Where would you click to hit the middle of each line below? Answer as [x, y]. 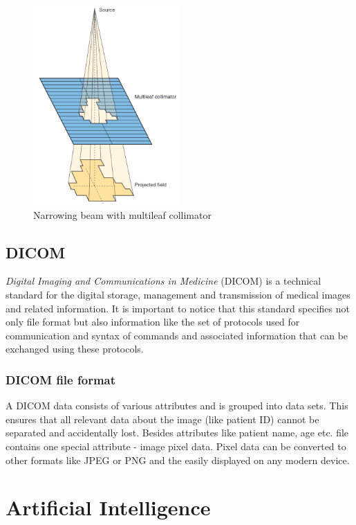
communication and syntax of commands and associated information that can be [177, 335]
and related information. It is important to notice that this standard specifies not [178, 308]
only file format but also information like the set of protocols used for [153, 322]
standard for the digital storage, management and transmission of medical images [178, 295]
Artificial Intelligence [108, 507]
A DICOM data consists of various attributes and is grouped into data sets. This [177, 406]
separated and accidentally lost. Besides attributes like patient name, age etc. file [177, 433]
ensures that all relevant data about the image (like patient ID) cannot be [162, 419]
